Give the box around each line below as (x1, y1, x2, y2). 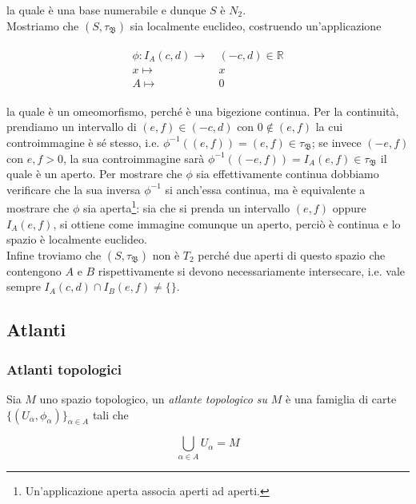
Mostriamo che (6, 17, 79, 34)
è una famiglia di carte (286, 390, 397, 407)
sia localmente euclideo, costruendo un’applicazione (130, 17, 382, 34)
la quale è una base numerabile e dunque (6, 2, 206, 18)
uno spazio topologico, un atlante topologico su (39, 390, 268, 407)
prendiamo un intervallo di (6, 118, 137, 135)
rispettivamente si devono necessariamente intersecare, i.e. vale (98, 262, 405, 279)
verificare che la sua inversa (6, 181, 141, 197)
